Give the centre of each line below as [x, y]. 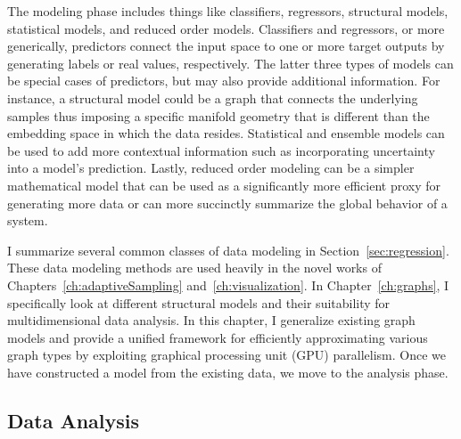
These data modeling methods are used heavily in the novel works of [194, 268]
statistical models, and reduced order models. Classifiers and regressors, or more [226, 28]
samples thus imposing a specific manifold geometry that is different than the [218, 115]
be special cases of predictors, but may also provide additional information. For [224, 81]
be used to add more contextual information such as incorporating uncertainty [221, 150]
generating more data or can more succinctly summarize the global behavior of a [227, 203]
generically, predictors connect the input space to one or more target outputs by [226, 46]
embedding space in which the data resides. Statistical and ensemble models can [226, 133]
